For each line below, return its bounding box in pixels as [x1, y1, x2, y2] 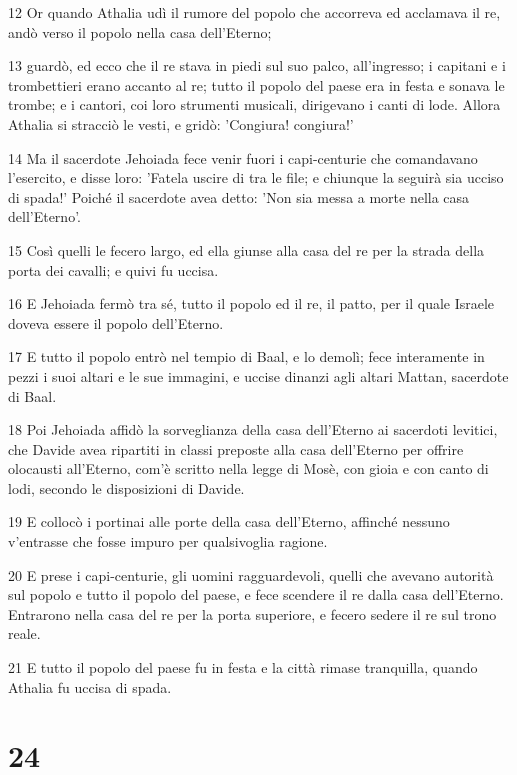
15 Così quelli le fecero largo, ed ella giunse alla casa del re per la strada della [8, 239, 485, 260]
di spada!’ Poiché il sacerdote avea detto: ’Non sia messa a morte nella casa [8, 186, 470, 207]
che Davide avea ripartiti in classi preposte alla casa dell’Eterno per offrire [8, 438, 464, 459]
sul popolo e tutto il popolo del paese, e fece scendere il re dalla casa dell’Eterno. [8, 584, 504, 605]
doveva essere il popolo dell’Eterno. [8, 312, 224, 333]
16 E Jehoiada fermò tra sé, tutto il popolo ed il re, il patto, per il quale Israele [8, 293, 495, 314]
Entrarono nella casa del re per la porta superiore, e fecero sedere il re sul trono [8, 603, 497, 624]
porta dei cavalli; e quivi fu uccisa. [8, 259, 219, 280]
